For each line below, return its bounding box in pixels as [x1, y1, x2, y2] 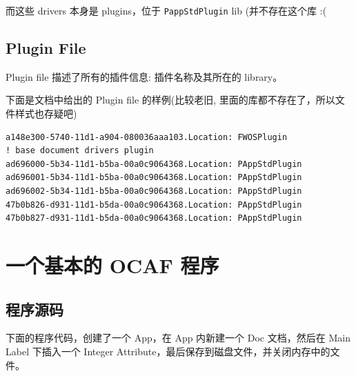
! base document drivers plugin [6, 146, 154, 156]
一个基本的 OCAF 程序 [6, 250, 219, 279]
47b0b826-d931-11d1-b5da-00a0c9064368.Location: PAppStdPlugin [6, 199, 302, 210]
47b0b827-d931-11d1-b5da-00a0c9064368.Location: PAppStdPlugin [6, 213, 302, 224]
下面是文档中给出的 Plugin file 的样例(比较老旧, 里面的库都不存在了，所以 [6, 92, 335, 107]
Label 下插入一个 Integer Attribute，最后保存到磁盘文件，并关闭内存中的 [6, 344, 330, 358]
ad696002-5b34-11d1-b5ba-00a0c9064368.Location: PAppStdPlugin [6, 186, 302, 197]
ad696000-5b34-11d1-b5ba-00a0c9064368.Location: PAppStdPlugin [6, 159, 302, 169]
